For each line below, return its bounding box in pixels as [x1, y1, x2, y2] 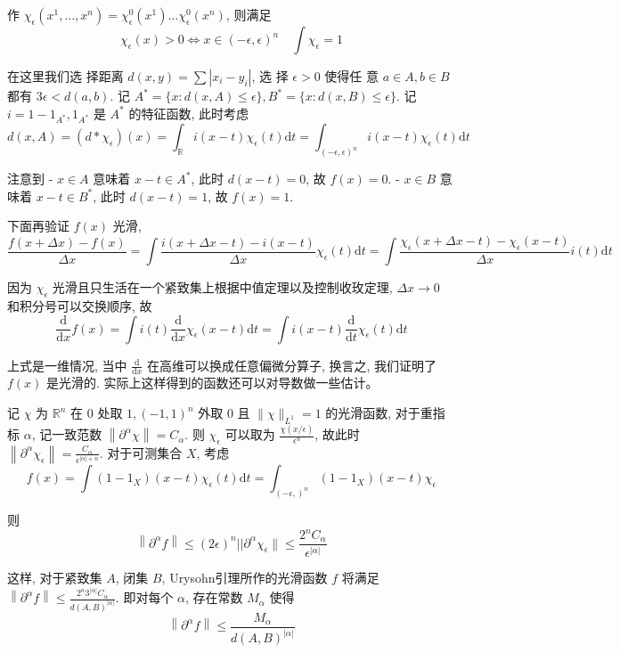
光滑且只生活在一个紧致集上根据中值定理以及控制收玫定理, [52, 278, 393, 297]
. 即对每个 [115, 588, 174, 607]
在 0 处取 [70, 404, 123, 422]
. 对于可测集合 [99, 443, 183, 461]
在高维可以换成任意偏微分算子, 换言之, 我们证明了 [146, 355, 437, 374]
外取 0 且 [198, 404, 250, 422]
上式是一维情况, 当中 [7, 355, 127, 374]
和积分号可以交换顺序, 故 [7, 297, 152, 315]
